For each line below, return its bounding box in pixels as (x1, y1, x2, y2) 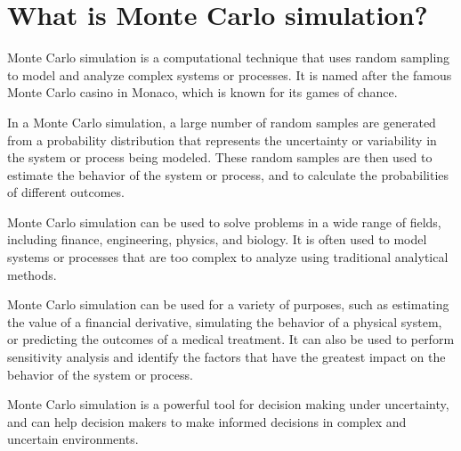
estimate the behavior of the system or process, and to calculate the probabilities (7, 165, 449, 184)
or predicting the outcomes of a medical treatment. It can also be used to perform (7, 330, 455, 348)
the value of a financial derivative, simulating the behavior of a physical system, (7, 312, 442, 331)
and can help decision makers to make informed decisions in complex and (7, 412, 407, 430)
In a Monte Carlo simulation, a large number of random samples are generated (7, 112, 436, 131)
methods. (7, 265, 57, 283)
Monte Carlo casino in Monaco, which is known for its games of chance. (7, 83, 398, 102)
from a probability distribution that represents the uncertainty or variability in (7, 130, 437, 149)
